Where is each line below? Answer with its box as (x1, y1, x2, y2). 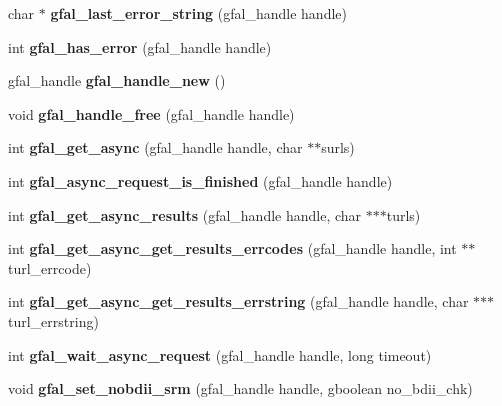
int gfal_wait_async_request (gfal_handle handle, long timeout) (8, 344, 432, 365)
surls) (321, 137, 355, 158)
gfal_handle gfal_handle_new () (8, 70, 226, 91)
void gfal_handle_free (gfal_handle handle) (8, 103, 295, 124)
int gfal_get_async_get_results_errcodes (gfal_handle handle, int (8, 238, 457, 259)
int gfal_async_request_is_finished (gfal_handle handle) (8, 170, 393, 191)
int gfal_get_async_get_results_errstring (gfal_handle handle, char (8, 291, 469, 312)
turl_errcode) (8, 257, 92, 278)
